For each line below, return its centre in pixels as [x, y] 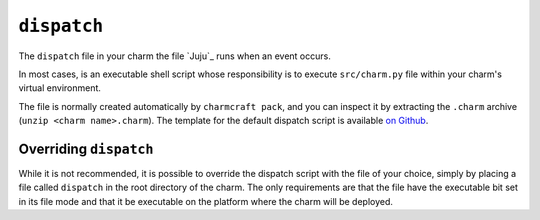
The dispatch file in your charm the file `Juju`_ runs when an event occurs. [175, 56]
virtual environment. [60, 88]
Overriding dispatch [86, 148]
